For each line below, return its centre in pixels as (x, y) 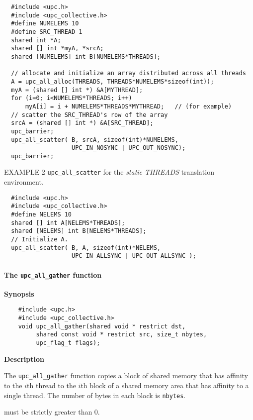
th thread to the (51, 385)
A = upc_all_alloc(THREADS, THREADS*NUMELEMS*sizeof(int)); (113, 81)
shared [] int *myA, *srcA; (57, 49)
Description (24, 359)
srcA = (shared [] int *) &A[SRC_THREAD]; (82, 123)
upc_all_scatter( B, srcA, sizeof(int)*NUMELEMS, (95, 140)
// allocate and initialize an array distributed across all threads (128, 73)
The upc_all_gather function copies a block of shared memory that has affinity (126, 375)
